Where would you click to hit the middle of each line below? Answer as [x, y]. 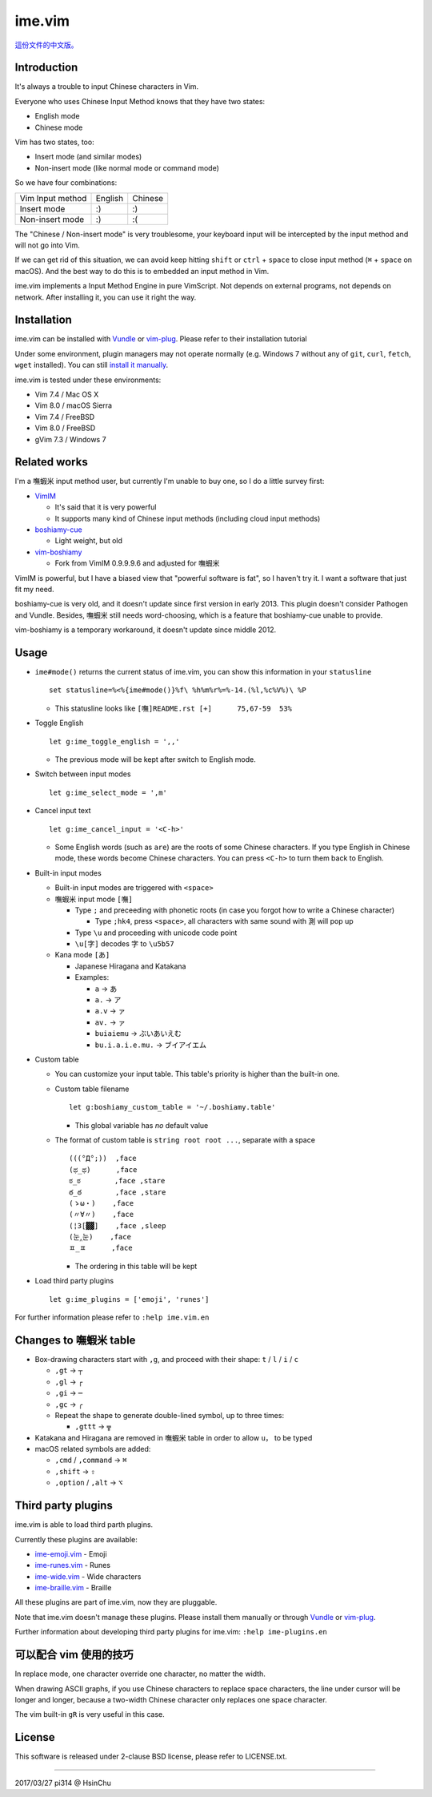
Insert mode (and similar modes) [88, 157]
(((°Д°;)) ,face [103, 1158]
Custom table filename [92, 1089]
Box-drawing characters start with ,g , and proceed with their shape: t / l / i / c [167, 1359]
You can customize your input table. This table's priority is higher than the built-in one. [197, 1074]
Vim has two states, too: [55, 142]
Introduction [46, 68]
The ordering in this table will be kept [136, 1266]
